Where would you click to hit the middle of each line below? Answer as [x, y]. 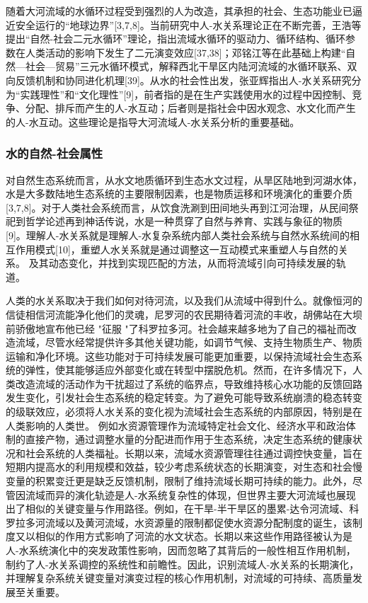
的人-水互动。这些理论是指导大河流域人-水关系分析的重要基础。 [153, 121]
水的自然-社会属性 [54, 153]
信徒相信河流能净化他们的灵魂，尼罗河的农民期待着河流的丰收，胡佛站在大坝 [184, 314]
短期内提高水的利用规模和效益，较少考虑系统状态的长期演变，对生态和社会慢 [184, 467]
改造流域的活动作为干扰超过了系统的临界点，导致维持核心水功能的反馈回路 [189, 383]
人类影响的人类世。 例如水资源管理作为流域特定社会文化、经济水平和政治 [176, 425]
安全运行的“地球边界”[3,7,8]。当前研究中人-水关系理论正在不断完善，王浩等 [188, 24]
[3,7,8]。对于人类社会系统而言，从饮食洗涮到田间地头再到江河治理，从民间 [177, 207]
